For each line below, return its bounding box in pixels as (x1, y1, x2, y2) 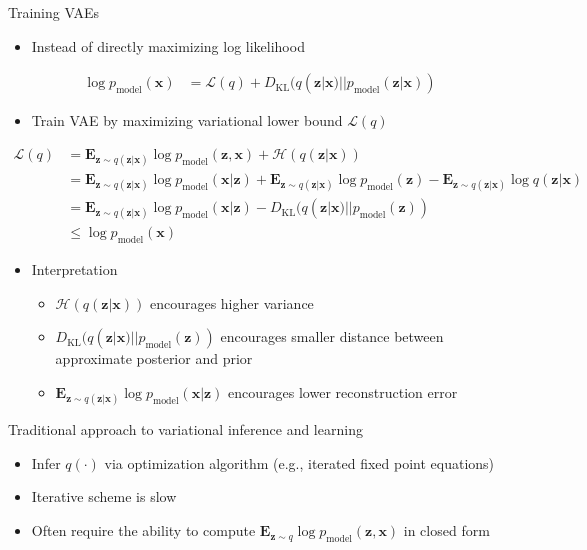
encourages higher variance (149, 292, 314, 313)
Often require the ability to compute (31, 520, 256, 541)
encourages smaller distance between (220, 326, 444, 347)
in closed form (403, 520, 490, 541)
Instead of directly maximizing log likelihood (31, 35, 305, 56)
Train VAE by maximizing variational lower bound (31, 110, 343, 131)
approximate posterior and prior (55, 348, 253, 369)
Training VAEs (8, 2, 99, 22)
